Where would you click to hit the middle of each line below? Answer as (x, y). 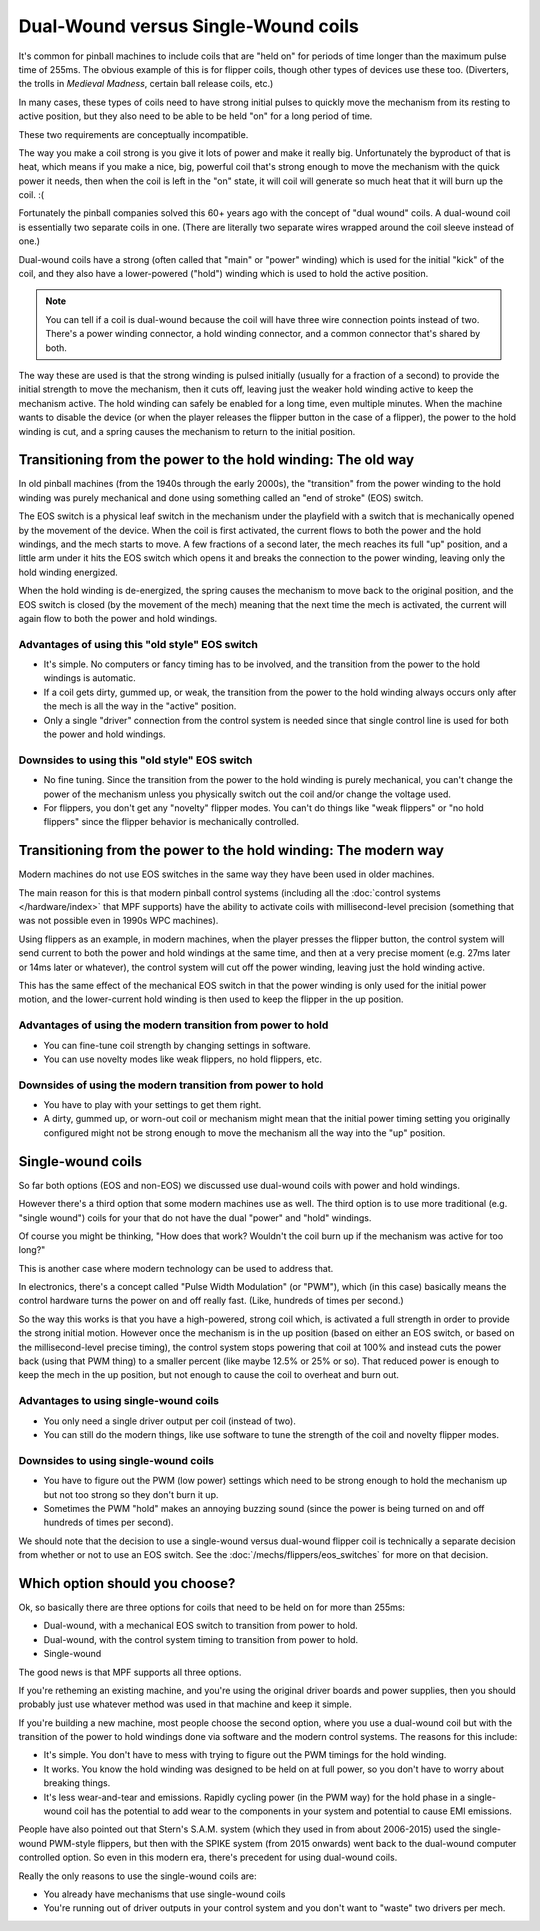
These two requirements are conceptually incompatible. (133, 134)
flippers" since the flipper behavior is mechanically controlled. (171, 822)
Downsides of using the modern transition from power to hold (171, 1085)
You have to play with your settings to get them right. (152, 1105)
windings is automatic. (90, 678)
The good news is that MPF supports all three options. (130, 1672)
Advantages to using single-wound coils (119, 1401)
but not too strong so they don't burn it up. (131, 1494)
